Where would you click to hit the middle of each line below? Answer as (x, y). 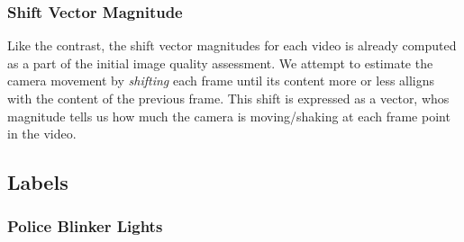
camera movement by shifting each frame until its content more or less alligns (221, 81)
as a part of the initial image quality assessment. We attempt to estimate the (220, 63)
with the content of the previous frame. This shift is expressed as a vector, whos (228, 98)
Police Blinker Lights (85, 226)
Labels (38, 182)
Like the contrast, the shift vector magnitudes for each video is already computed (232, 45)
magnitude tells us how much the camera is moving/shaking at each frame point (229, 116)
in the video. (42, 134)
